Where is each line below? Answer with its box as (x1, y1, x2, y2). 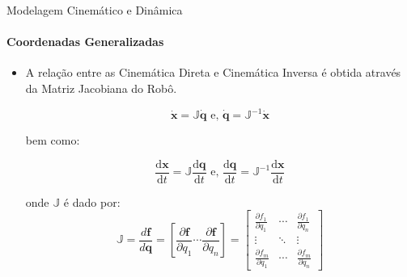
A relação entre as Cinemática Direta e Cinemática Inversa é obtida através (25, 64, 401, 81)
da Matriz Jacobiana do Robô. (25, 79, 177, 96)
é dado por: (63, 193, 121, 210)
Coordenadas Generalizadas (6, 33, 164, 50)
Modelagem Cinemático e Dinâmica (6, 2, 183, 18)
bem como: (25, 132, 80, 149)
